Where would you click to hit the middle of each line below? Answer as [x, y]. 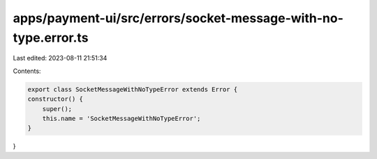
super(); [57, 109]
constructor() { [56, 99]
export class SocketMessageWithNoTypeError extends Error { [133, 89]
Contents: [27, 71]
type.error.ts [51, 37]
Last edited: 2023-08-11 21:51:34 [60, 58]
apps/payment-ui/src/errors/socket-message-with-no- [178, 18]
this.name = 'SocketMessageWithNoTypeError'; [121, 118]
